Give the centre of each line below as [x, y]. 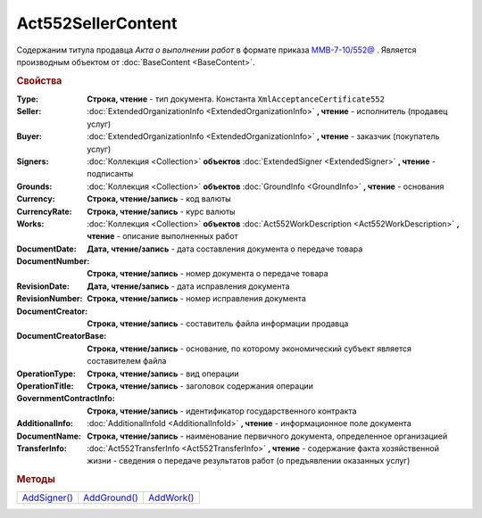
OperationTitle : [45, 386]
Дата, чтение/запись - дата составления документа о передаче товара [225, 249]
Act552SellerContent [97, 23]
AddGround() [111, 497]
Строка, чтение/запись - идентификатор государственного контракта [222, 411]
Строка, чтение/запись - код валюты [159, 199]
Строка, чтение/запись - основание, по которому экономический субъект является [249, 349]
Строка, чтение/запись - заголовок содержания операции [200, 386]
